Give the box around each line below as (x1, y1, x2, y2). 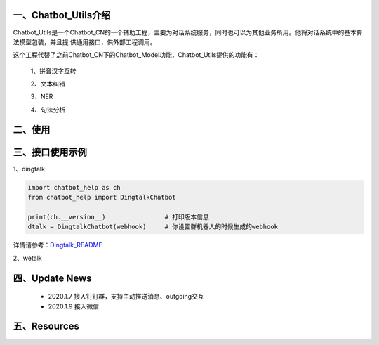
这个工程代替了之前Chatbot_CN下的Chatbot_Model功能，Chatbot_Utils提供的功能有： (13, 51, 260, 59)
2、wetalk (13, 254, 42, 262)
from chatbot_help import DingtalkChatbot (27, 193, 176, 202)
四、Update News (13, 272, 92, 284)
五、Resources (13, 320, 80, 332)
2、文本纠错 (30, 79, 66, 88)
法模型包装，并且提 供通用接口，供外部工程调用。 (13, 37, 157, 46)
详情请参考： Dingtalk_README (13, 241, 103, 249)
